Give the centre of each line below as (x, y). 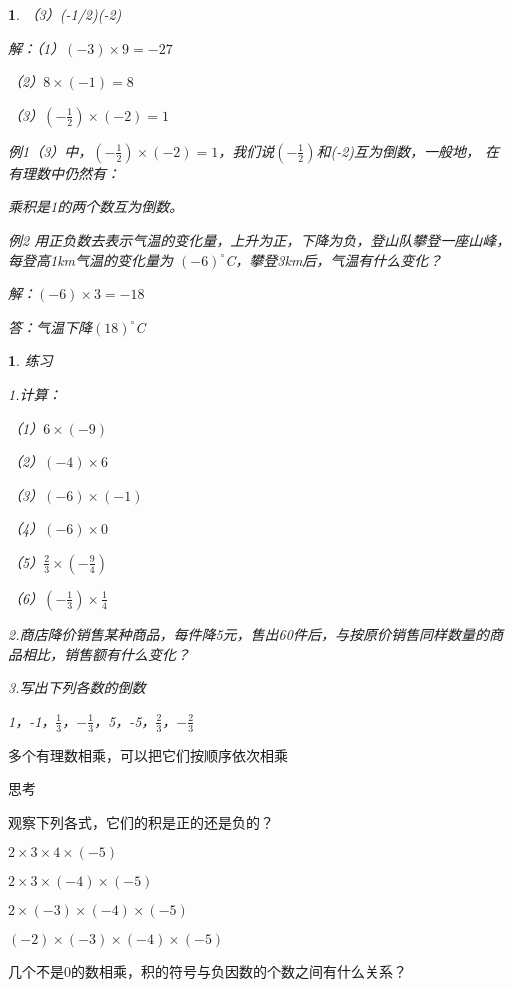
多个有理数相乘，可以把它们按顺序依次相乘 (148, 754)
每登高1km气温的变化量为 (91, 259)
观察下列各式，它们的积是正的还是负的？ (141, 821)
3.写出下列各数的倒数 (77, 687)
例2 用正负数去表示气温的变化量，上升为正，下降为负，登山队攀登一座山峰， (259, 239)
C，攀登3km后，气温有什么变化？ (334, 259)
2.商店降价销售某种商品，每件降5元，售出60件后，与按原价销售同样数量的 (248, 633)
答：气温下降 (50, 326)
